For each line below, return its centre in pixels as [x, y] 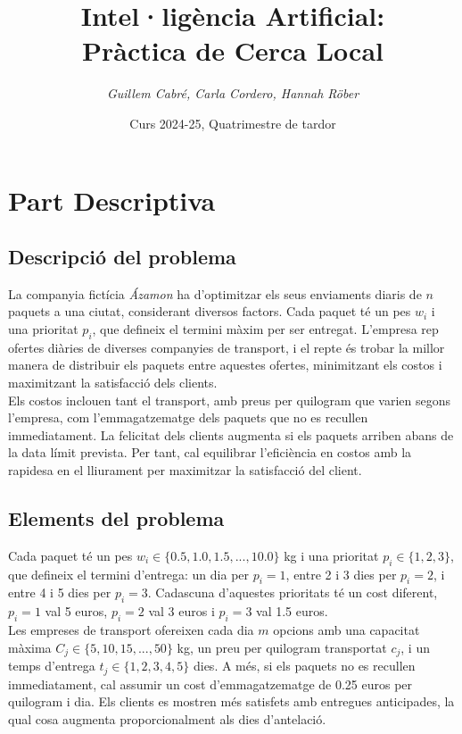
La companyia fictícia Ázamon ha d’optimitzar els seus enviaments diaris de [215, 293]
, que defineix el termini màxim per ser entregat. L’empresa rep [265, 329]
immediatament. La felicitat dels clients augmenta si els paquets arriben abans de [231, 434]
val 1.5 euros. [292, 611]
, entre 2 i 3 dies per [341, 574]
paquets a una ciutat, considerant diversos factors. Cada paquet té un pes [210, 311]
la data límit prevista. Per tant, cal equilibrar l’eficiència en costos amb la [210, 452]
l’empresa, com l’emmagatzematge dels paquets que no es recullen [188, 417]
